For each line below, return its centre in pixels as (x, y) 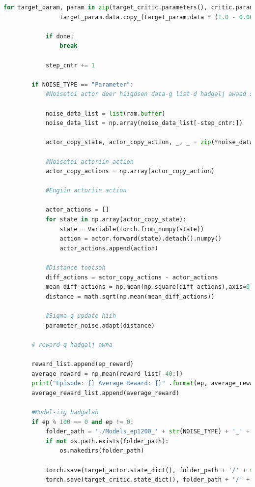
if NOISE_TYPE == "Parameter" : (83, 84)
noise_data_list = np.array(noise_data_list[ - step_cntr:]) (144, 123)
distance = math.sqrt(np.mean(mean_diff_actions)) (130, 296)
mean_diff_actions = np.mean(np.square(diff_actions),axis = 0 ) (149, 287)
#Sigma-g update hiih (81, 316)
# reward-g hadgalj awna (72, 345)
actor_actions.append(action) (109, 248)
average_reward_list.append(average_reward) (105, 393)
